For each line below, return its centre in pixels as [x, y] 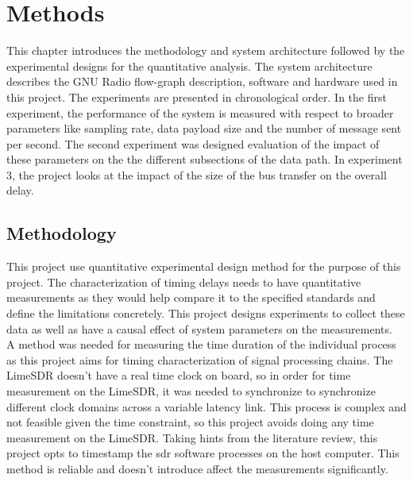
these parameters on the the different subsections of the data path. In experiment [205, 159]
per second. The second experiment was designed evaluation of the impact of [193, 143]
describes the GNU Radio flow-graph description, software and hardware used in [202, 81]
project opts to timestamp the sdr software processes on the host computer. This [203, 453]
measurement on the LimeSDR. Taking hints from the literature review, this [192, 437]
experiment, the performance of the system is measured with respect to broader [200, 112]
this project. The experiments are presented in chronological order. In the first [197, 96]
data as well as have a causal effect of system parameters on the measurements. [199, 328]
